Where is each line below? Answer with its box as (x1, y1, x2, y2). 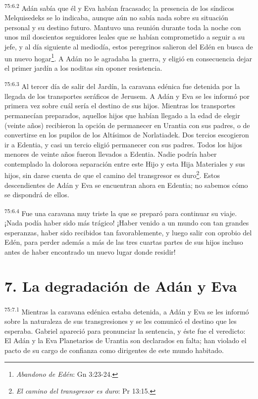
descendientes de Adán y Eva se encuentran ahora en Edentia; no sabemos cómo (4, 179, 248, 190)
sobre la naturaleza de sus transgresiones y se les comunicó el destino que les (4, 315, 237, 326)
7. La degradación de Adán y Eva (4, 275, 237, 296)
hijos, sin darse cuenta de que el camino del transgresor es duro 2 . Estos (4, 169, 220, 180)
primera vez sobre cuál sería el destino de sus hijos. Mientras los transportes (4, 100, 236, 111)
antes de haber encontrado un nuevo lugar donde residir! (4, 246, 176, 257)
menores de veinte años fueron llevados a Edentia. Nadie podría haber (4, 149, 217, 159)
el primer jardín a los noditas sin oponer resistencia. (4, 62, 162, 73)
